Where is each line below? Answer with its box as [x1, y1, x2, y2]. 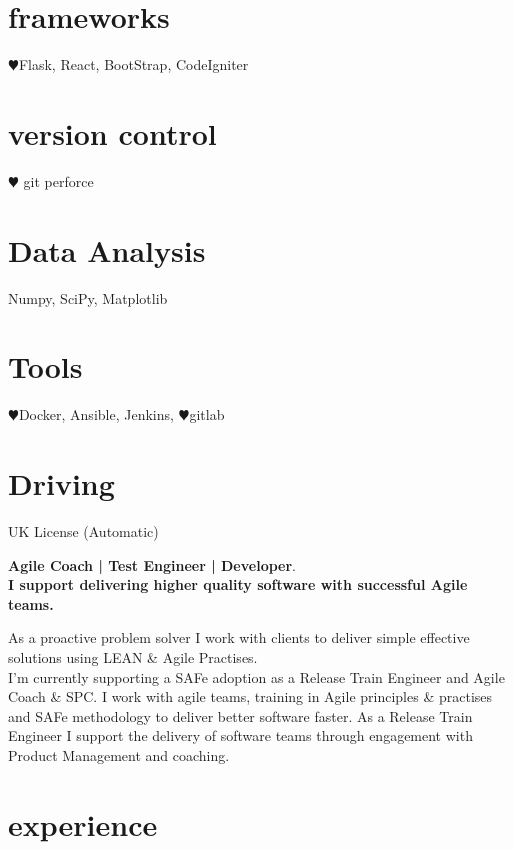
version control [8, 112, 217, 153]
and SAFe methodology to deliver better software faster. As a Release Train [8, 705, 473, 726]
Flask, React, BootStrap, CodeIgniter [18, 54, 249, 75]
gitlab [189, 404, 225, 425]
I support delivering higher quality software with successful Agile [8, 574, 468, 595]
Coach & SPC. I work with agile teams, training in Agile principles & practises [8, 686, 493, 707]
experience [8, 803, 158, 844]
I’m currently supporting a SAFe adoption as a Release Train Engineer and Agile [8, 666, 505, 687]
